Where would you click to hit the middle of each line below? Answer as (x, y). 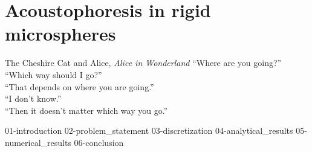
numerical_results (38, 142)
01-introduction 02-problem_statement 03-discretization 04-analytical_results (149, 131)
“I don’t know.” (33, 98)
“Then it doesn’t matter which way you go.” (86, 110)
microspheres (60, 34)
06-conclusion (99, 142)
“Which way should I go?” (54, 74)
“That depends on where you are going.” (80, 86)
